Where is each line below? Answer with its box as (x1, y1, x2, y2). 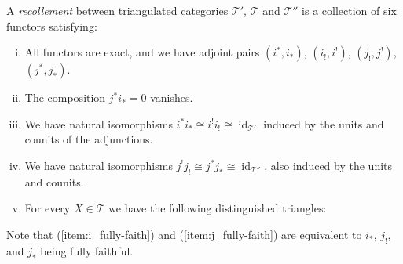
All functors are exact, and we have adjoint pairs (24, 44, 260, 60)
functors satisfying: (6, 17, 97, 34)
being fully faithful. (40, 242, 134, 259)
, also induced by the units (264, 157, 393, 173)
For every (24, 200, 71, 216)
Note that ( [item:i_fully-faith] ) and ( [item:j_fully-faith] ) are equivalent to (6, 226, 362, 242)
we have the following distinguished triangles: (108, 200, 327, 216)
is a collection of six (302, 2, 397, 18)
